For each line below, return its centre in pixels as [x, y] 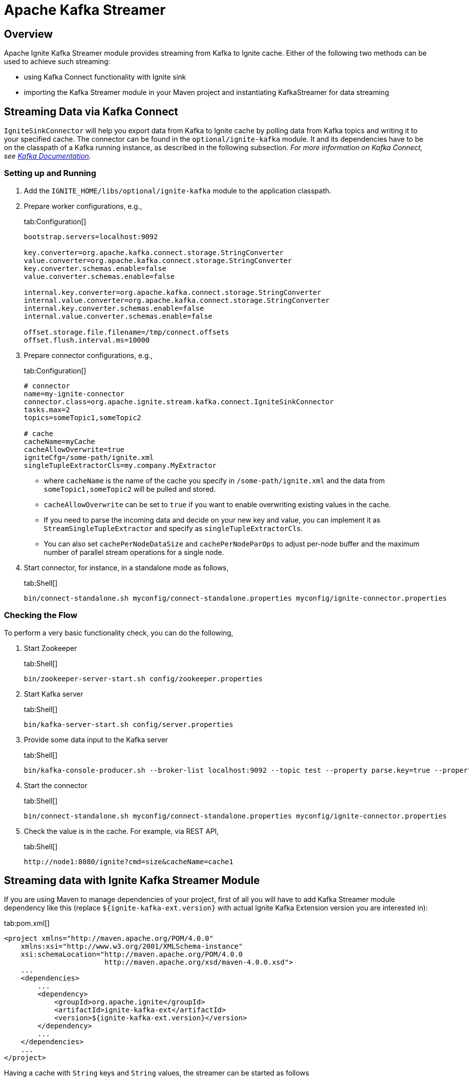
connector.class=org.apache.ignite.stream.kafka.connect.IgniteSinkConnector [179, 402]
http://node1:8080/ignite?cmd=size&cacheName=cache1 [129, 861]
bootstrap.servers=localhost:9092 [91, 236]
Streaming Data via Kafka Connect [91, 111]
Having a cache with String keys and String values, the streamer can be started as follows [157, 1073]
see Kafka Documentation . [48, 156]
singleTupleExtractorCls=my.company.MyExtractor [120, 465]
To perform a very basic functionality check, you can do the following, [119, 632]
